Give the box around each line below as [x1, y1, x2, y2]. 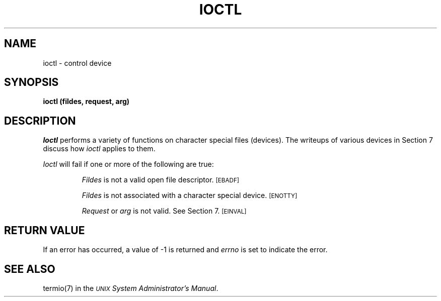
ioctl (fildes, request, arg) [43, 97, 130, 106]
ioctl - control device [43, 58, 112, 67]
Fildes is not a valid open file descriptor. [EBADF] [82, 175, 240, 184]
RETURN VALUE [4, 224, 85, 237]
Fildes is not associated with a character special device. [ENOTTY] [82, 191, 298, 200]
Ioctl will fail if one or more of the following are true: [43, 160, 214, 169]
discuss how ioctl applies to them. [43, 144, 156, 153]
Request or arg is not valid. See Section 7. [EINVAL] [82, 207, 247, 216]
